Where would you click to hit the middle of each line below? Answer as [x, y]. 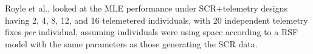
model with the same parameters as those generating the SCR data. [131, 43]
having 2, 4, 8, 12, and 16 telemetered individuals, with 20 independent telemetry [156, 20]
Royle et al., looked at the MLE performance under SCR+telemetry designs [146, 8]
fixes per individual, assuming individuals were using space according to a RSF [152, 32]
